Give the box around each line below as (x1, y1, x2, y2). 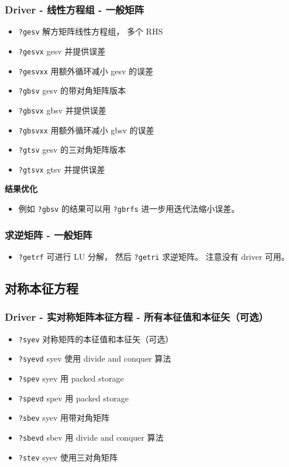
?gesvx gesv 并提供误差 (18, 44, 106, 57)
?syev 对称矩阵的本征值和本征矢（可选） (18, 332, 174, 345)
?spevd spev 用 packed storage (18, 392, 129, 404)
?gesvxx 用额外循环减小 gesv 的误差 (18, 64, 154, 77)
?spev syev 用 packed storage (18, 372, 124, 384)
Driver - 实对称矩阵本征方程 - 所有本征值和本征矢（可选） (5, 310, 269, 324)
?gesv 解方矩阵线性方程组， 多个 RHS (18, 25, 163, 37)
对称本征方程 (5, 279, 78, 297)
